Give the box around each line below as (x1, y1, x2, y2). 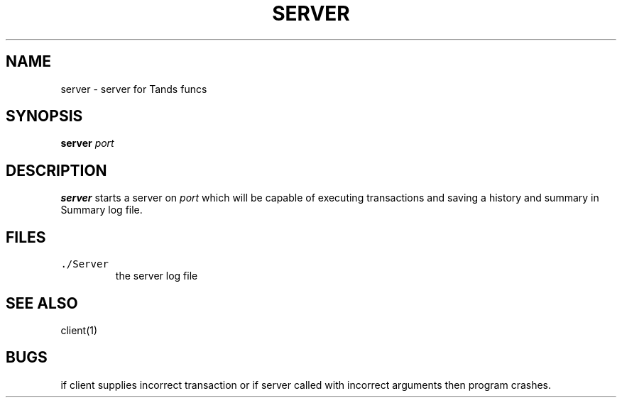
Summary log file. (60, 204, 143, 216)
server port (60, 137, 114, 150)
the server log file (115, 270, 198, 282)
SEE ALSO (6, 294, 78, 312)
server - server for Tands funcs (60, 82, 207, 95)
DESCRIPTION (6, 161, 107, 180)
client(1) (60, 324, 98, 336)
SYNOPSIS (6, 107, 83, 126)
